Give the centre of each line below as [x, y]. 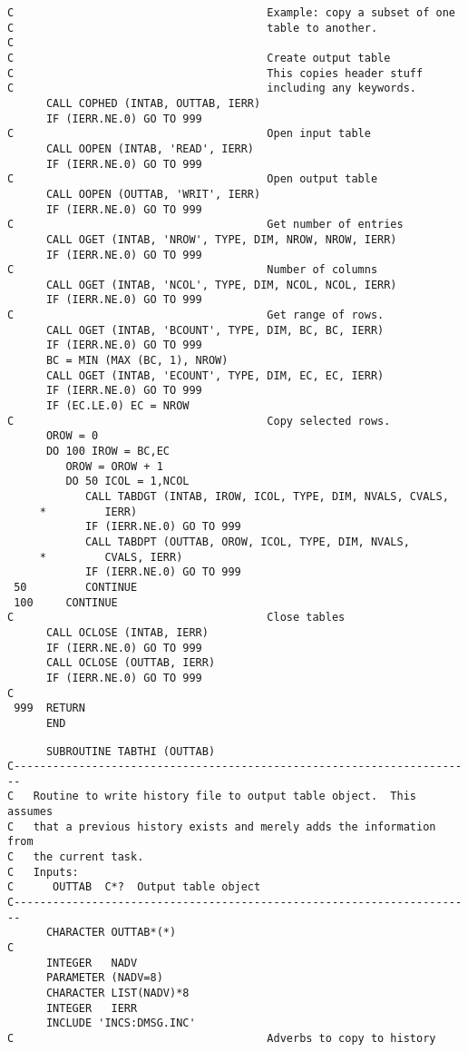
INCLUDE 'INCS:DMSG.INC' [121, 1023]
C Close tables [176, 618]
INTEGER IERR [92, 1008]
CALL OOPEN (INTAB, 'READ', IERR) [150, 148]
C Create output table [199, 58]
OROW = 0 [72, 436]
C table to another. [193, 28]
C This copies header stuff [215, 73]
